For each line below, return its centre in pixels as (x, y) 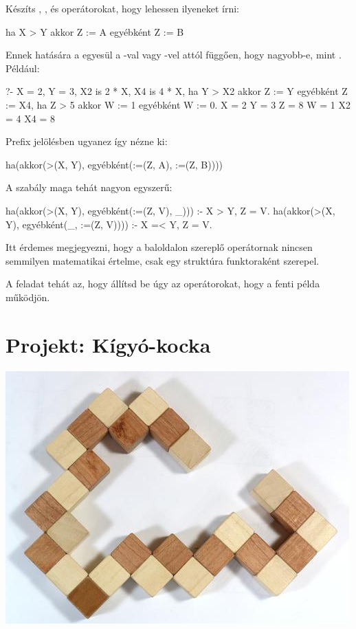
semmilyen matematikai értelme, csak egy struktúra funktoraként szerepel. (163, 260)
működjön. (28, 297)
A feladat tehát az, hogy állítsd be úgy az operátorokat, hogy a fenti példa (163, 284)
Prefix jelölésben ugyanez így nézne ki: (87, 141)
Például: (23, 68)
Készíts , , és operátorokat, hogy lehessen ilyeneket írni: (122, 8)
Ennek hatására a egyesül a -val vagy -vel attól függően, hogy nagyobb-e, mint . (174, 55)
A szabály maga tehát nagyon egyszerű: (89, 187)
